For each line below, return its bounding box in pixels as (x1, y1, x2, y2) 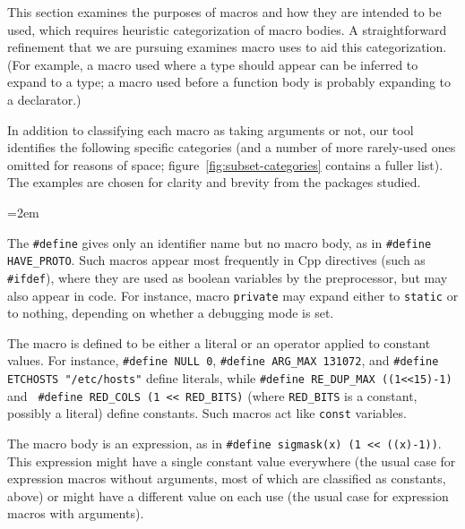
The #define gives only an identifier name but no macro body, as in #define (7, 233, 432, 252)
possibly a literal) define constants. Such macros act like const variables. (7, 404, 407, 422)
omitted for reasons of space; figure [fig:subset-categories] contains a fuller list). (7, 155, 443, 174)
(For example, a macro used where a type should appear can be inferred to (7, 55, 418, 73)
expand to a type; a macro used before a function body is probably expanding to (7, 73, 451, 91)
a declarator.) (7, 90, 82, 108)
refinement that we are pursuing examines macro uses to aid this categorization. (7, 38, 447, 56)
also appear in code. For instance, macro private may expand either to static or (7, 286, 459, 304)
